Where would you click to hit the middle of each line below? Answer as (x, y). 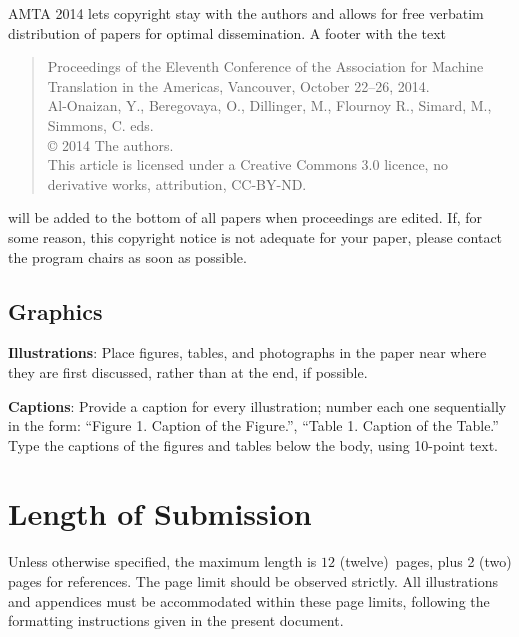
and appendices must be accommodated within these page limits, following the (249, 600)
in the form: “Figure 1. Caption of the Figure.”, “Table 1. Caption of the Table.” (253, 425)
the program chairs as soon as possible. (127, 256)
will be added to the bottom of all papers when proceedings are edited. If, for (245, 217)
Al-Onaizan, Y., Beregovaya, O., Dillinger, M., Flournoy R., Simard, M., (269, 105)
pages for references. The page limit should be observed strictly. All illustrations (253, 581)
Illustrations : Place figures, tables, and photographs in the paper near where (247, 352)
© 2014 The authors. (110, 144)
